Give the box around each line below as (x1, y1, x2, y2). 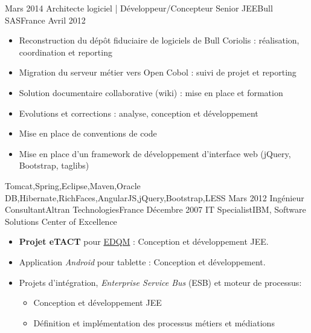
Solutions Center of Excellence (5, 215, 117, 227)
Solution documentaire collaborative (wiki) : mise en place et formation (19, 86, 283, 99)
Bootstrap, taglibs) (19, 159, 89, 172)
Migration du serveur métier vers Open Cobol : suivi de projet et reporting (19, 66, 297, 79)
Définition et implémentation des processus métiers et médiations (33, 316, 275, 329)
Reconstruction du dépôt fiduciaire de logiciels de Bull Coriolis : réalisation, (19, 34, 300, 47)
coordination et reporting (19, 45, 112, 58)
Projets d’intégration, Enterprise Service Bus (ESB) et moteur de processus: (19, 276, 302, 288)
